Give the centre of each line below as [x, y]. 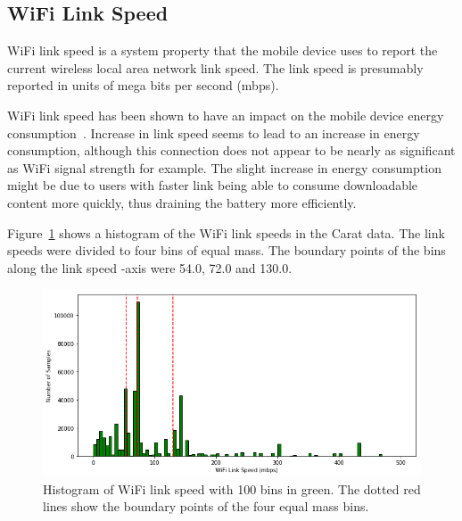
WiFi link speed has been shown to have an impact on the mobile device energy [226, 115]
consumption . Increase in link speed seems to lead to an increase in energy [214, 132]
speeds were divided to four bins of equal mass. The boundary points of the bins [227, 250]
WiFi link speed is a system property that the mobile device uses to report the [223, 50]
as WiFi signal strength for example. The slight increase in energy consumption [224, 167]
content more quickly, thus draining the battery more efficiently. [182, 202]
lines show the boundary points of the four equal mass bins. [206, 506]
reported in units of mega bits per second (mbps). [143, 85]
